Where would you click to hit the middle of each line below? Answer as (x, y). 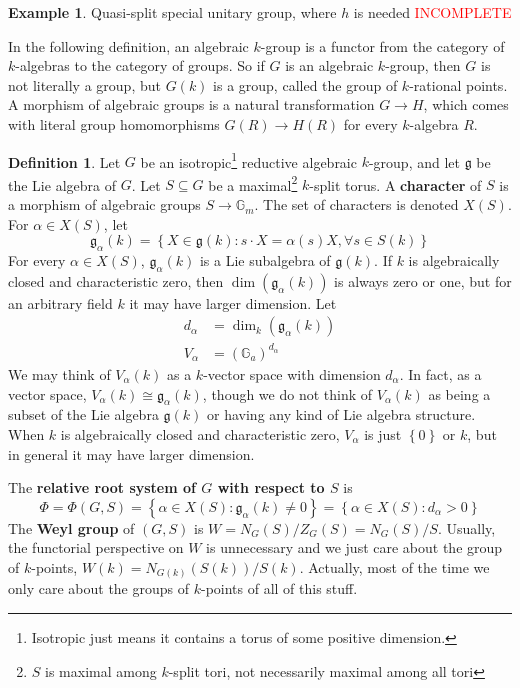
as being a (459, 393)
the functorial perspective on (96, 547)
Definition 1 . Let (64, 161)
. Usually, (466, 527)
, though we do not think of (287, 393)
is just (383, 433)
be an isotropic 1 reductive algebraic (248, 160)
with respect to (271, 487)
